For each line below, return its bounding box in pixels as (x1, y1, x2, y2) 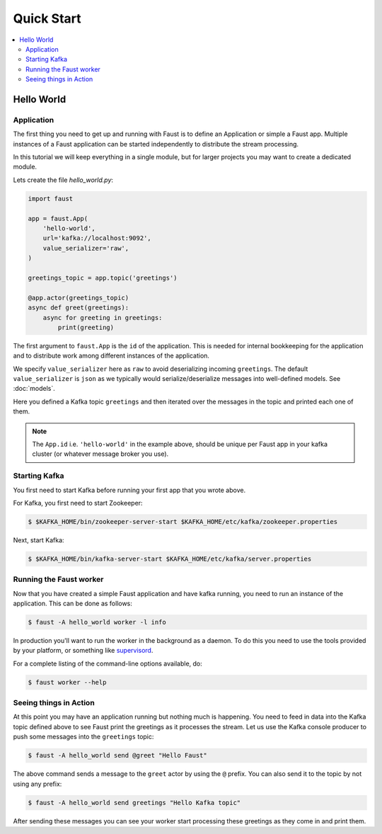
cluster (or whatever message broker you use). (32, 450, 169, 458)
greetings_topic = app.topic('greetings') (28, 273, 178, 282)
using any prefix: (13, 779, 62, 788)
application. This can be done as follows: (13, 599, 132, 607)
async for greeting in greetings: (42, 314, 163, 321)
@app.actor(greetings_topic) (28, 294, 129, 302)
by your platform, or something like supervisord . (13, 646, 154, 655)
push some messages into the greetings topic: (13, 733, 154, 741)
